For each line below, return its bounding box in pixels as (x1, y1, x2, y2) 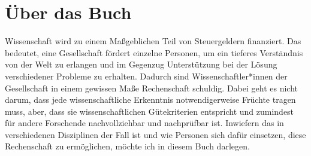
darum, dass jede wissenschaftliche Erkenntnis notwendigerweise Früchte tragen (5, 93, 296, 106)
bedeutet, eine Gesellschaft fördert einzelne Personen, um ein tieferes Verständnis (5, 46, 303, 59)
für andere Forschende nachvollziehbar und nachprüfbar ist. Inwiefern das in (5, 117, 284, 129)
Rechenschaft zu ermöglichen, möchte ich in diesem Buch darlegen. (5, 140, 250, 152)
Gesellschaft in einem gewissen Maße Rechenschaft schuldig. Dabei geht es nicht (5, 81, 298, 94)
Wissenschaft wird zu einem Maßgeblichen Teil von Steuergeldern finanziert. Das (5, 35, 301, 47)
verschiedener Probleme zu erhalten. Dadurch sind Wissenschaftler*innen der (5, 69, 288, 82)
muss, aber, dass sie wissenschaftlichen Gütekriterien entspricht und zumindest (5, 105, 294, 117)
